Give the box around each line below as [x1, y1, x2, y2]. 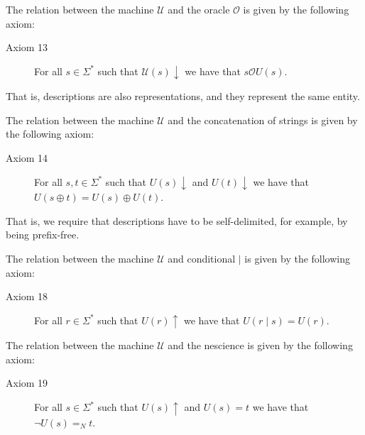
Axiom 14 [6, 150, 48, 165]
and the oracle [168, 2, 230, 16]
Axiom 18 [6, 289, 48, 304]
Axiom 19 [6, 375, 48, 390]
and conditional [168, 250, 236, 265]
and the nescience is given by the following [168, 338, 353, 353]
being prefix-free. [6, 227, 80, 242]
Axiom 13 [6, 40, 48, 55]
